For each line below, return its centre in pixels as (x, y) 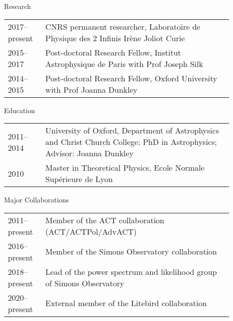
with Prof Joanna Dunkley (91, 89)
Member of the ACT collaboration (105, 220)
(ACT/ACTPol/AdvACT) (91, 231)
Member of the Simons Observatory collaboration (131, 252)
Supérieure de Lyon (79, 179)
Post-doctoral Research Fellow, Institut (113, 52)
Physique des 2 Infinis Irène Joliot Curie (115, 38)
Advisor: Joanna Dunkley (89, 153)
